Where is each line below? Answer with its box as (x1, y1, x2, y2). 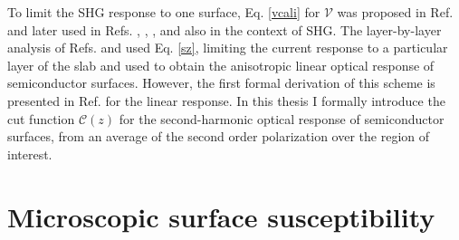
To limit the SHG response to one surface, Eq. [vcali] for (7, 3, 320, 21)
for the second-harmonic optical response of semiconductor (119, 109, 445, 128)
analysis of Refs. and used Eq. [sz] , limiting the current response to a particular (7, 38, 448, 57)
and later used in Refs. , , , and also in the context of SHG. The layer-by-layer (7, 20, 442, 39)
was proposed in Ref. (337, 3, 454, 21)
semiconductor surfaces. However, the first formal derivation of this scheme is (7, 73, 435, 92)
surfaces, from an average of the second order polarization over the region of (7, 127, 430, 146)
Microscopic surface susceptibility (7, 197, 435, 235)
